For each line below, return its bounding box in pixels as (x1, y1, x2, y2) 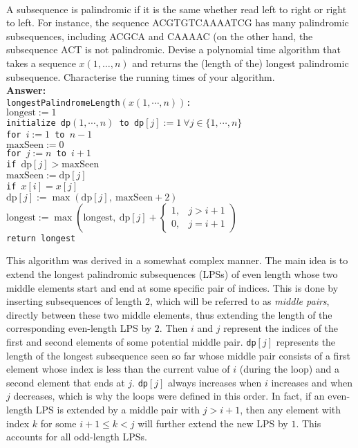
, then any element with (240, 402, 341, 416)
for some (40, 416, 77, 430)
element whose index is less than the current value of (6, 362, 230, 376)
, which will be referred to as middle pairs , (150, 294, 330, 308)
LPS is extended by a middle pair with (35, 402, 200, 416)
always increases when (168, 375, 262, 389)
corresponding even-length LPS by (6, 321, 152, 335)
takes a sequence (6, 55, 76, 70)
